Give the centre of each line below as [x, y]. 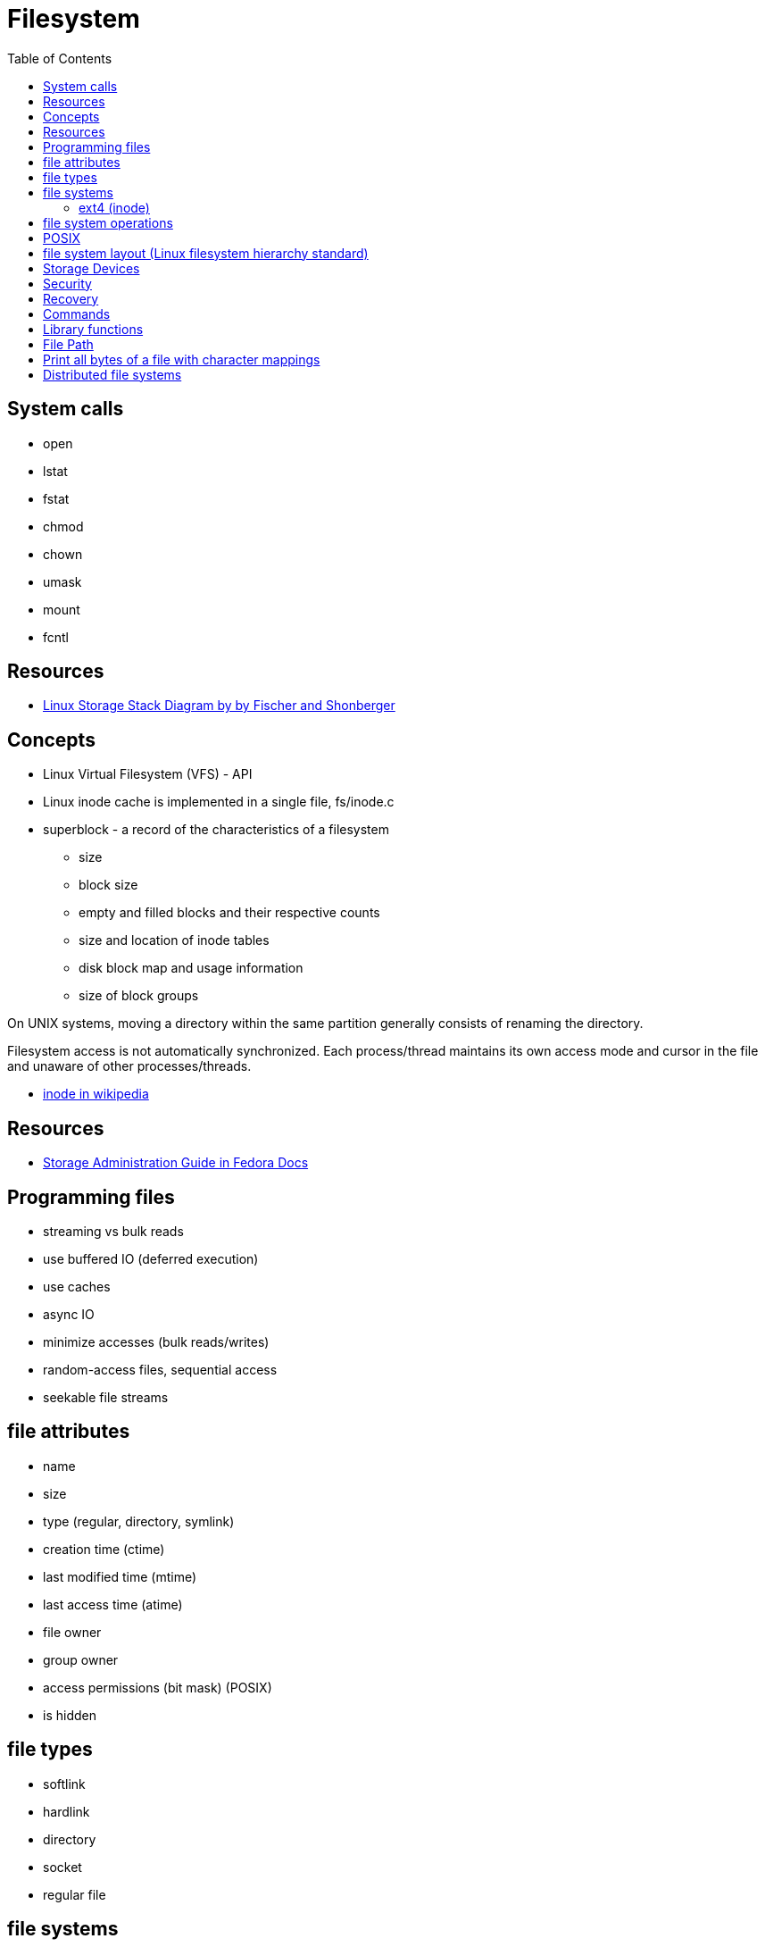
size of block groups [139, 996]
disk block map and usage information [191, 968]
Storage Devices [91, 268]
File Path [68, 344]
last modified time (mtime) [120, 1576]
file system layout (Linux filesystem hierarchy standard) [206, 253]
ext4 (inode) [114, 207]
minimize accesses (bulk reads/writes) [156, 1341]
